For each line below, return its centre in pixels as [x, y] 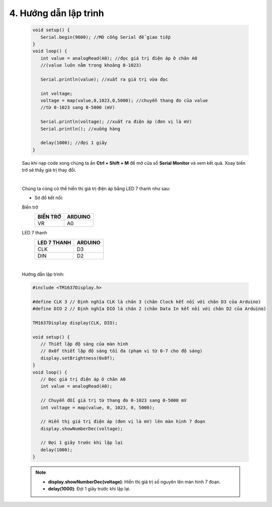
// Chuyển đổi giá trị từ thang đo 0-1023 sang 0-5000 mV [114, 400]
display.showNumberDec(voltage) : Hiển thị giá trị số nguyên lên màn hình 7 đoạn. [134, 482]
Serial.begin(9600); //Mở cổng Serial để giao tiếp [106, 37]
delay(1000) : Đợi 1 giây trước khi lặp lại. [89, 489]
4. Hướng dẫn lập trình [57, 13]
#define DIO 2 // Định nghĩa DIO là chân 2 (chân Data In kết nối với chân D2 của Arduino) [149, 309]
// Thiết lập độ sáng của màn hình [84, 344]
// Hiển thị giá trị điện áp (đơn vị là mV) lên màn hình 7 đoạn [123, 422]
